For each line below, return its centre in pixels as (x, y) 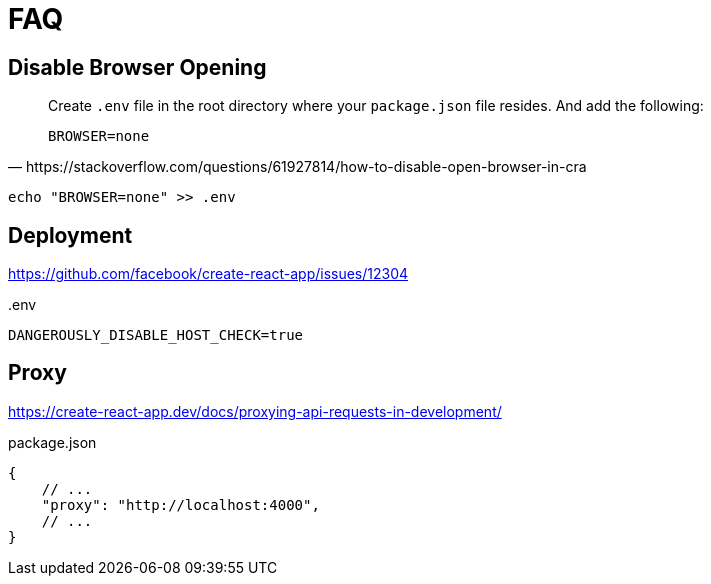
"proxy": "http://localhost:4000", (180, 504)
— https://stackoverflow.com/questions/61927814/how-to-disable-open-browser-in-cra (297, 167)
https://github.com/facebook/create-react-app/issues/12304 (208, 274)
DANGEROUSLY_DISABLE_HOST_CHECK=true (156, 335)
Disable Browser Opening (137, 67)
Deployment (70, 235)
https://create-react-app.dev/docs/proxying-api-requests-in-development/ (255, 411)
